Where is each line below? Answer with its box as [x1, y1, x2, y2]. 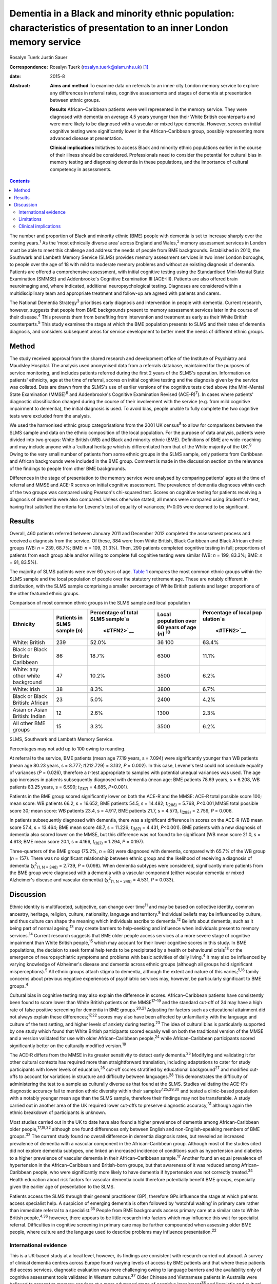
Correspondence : [9, 64, 48, 70]
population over [157, 617, 197, 625]
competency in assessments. [50, 166, 112, 172]
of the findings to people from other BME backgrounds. [9, 465, 127, 471]
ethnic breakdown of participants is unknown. [9, 1109, 106, 1116]
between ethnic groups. [50, 97, 101, 103]
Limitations [18, 216, 42, 222]
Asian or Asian [12, 706, 48, 713]
